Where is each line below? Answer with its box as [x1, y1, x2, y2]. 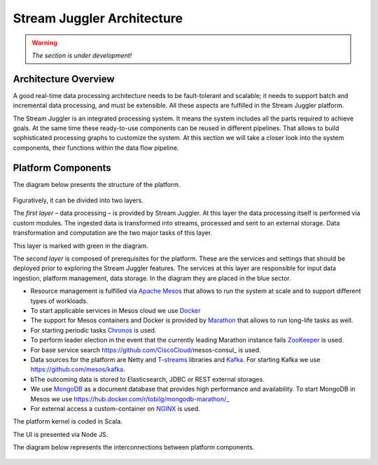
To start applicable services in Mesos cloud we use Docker [30, 307, 201, 314]
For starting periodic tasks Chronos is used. [30, 326, 157, 334]
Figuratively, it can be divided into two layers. [13, 196, 143, 204]
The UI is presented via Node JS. [13, 430, 108, 438]
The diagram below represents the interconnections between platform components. [13, 443, 255, 452]
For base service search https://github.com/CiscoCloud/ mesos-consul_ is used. [30, 345, 262, 354]
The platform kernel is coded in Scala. [13, 417, 122, 426]
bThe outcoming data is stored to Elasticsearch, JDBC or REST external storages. [30, 375, 265, 383]
